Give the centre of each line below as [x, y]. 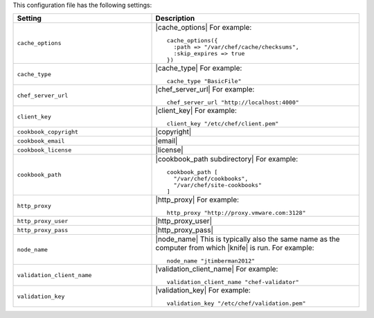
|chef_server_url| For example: [205, 89]
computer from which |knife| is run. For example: [235, 248]
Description [175, 19]
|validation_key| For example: [203, 290]
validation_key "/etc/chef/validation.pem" [236, 304]
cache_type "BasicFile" [204, 81]
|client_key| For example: [196, 111]
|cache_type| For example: [199, 68]
